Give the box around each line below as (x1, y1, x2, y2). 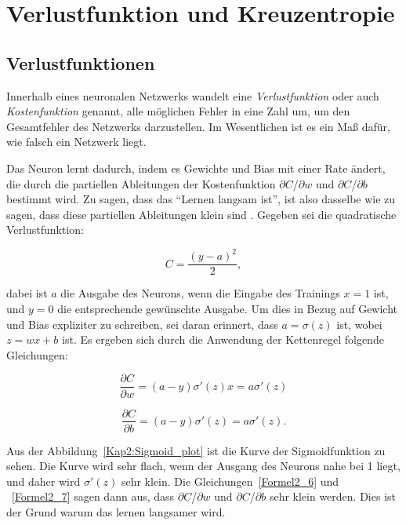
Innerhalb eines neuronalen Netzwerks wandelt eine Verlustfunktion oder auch (6, 87, 379, 104)
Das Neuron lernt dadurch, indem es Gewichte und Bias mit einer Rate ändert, (6, 159, 386, 176)
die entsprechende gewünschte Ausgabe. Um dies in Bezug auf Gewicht (57, 301, 398, 317)
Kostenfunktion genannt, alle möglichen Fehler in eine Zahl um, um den (6, 103, 350, 119)
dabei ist (6, 285, 48, 301)
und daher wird (6, 472, 81, 489)
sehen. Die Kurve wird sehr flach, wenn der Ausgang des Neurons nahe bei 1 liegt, (6, 458, 401, 474)
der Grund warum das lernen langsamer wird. (6, 503, 226, 520)
